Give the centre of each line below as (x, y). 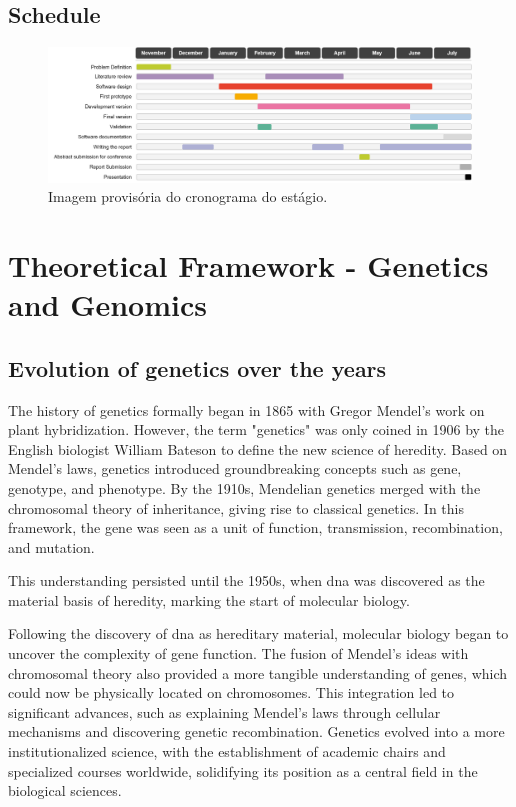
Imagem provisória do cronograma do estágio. (188, 196)
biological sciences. (65, 790)
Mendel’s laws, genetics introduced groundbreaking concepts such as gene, (235, 468)
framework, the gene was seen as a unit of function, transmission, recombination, (255, 527)
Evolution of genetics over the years (197, 367)
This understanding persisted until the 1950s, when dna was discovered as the (246, 580)
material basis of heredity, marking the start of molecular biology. (209, 599)
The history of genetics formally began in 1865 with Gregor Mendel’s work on (246, 409)
